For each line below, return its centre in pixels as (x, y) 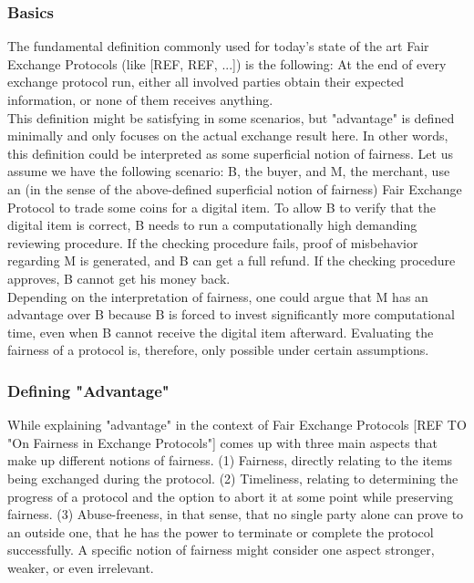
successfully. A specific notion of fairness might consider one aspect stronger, (221, 550)
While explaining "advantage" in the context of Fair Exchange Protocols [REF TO (237, 425)
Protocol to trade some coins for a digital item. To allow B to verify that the (222, 207)
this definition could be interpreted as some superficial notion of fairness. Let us (230, 153)
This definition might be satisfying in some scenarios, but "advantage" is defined (231, 117)
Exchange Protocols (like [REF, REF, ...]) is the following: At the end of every (227, 63)
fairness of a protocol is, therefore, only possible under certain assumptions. (218, 350)
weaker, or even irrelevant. (81, 567)
